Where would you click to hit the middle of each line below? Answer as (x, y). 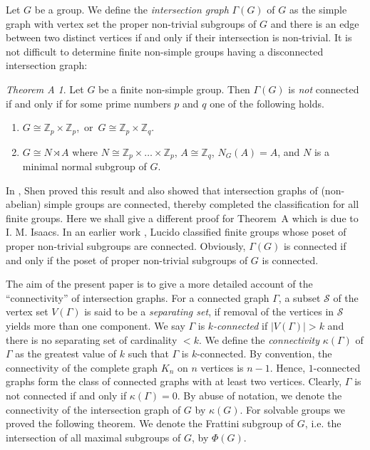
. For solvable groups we (292, 409)
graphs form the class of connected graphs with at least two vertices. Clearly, (174, 381)
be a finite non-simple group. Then (174, 89)
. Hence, (288, 367)
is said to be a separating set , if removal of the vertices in (209, 312)
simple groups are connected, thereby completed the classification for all (202, 204)
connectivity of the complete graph (82, 367)
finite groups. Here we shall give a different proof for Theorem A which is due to (182, 218)
